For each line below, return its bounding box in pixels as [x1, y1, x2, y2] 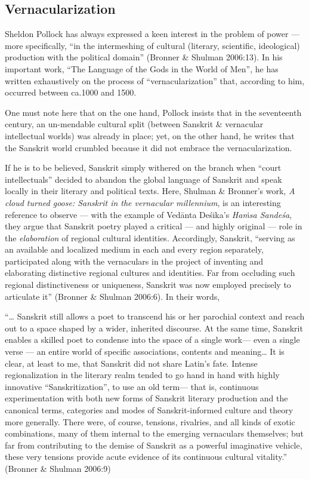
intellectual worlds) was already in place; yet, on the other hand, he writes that [5, 129, 295, 142]
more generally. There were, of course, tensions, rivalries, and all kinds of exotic [5, 415, 295, 428]
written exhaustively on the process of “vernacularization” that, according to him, [5, 74, 305, 87]
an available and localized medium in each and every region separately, [5, 243, 264, 256]
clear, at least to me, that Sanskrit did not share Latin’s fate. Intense [5, 357, 258, 369]
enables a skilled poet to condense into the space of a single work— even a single [5, 333, 300, 346]
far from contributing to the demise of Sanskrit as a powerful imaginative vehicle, [5, 438, 302, 451]
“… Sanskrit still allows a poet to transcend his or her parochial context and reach [5, 310, 305, 323]
